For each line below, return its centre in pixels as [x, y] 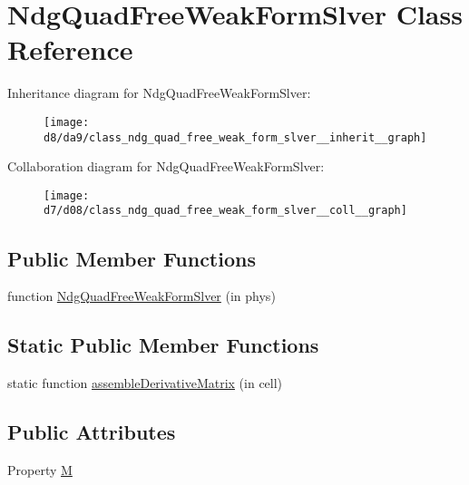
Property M [40, 469]
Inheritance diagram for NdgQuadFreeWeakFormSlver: [159, 93]
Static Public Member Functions [163, 345]
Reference [70, 49]
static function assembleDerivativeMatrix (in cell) [145, 383]
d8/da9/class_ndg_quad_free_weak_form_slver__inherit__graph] [235, 137]
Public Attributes [92, 432]
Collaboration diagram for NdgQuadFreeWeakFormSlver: [166, 166]
